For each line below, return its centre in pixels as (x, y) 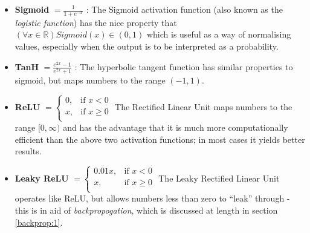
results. (28, 151)
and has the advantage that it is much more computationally (176, 127)
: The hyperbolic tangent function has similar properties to (184, 66)
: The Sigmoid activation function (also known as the (184, 9)
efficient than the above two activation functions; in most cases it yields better (160, 139)
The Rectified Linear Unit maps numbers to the (204, 107)
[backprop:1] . (39, 222)
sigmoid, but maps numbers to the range (90, 80)
